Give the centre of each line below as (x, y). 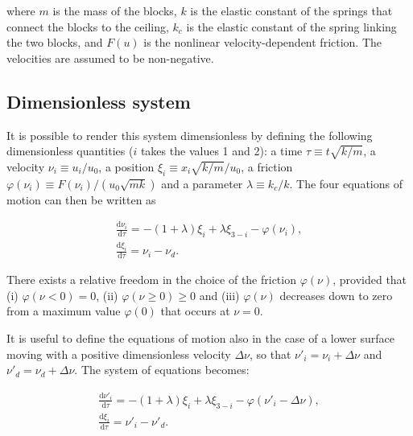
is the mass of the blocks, (115, 10)
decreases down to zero (336, 295)
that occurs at (195, 311)
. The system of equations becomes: (162, 370)
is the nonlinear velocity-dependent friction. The (263, 42)
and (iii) (219, 295)
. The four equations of (346, 183)
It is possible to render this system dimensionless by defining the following (190, 135)
